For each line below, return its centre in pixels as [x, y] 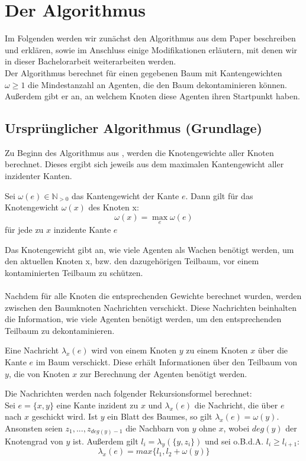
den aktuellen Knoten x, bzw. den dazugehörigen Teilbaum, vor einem [132, 261]
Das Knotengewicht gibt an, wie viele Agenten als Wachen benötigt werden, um [149, 249]
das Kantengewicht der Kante [125, 195]
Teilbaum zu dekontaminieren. [60, 330]
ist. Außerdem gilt [106, 441]
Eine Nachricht [32, 350]
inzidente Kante [82, 230]
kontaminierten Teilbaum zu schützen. [74, 272]
